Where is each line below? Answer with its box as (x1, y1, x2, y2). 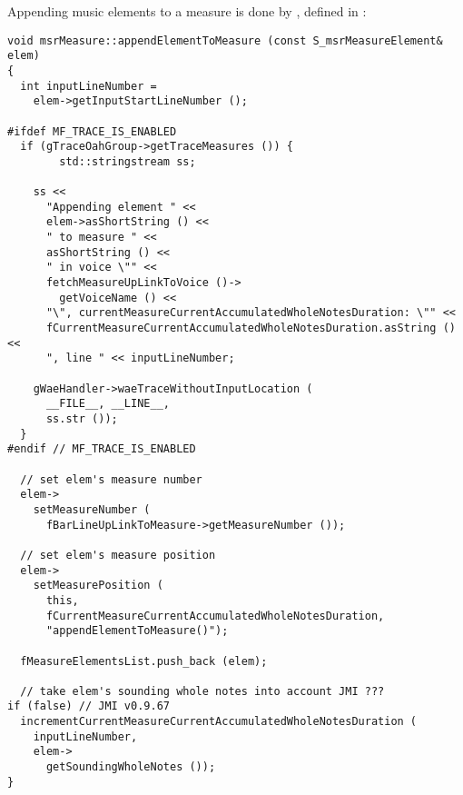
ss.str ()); (45, 412, 118, 425)
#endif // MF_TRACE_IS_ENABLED (7, 442, 196, 456)
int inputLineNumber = (20, 79, 157, 93)
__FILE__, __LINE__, (45, 397, 170, 411)
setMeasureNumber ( (33, 502, 151, 516)
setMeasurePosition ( (33, 579, 163, 592)
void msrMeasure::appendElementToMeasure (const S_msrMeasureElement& (7, 34, 443, 47)
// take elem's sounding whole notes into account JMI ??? (20, 684, 385, 698)
